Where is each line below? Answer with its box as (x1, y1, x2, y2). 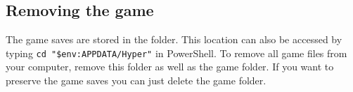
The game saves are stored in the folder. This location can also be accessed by (6, 32, 342, 47)
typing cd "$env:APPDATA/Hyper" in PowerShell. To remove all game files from (6, 45, 347, 60)
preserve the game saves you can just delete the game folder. (6, 73, 267, 88)
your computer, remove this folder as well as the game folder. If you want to (6, 59, 334, 74)
